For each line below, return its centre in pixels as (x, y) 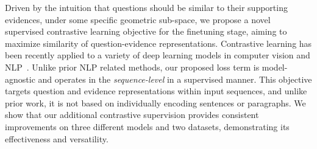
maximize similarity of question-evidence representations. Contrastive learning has (158, 43)
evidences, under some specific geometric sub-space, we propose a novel (138, 19)
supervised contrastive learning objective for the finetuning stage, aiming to (146, 31)
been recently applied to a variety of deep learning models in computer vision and (158, 55)
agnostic (20, 79)
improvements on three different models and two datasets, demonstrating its (147, 126)
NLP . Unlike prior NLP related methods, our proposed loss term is (132, 67)
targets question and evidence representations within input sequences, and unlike (156, 91)
